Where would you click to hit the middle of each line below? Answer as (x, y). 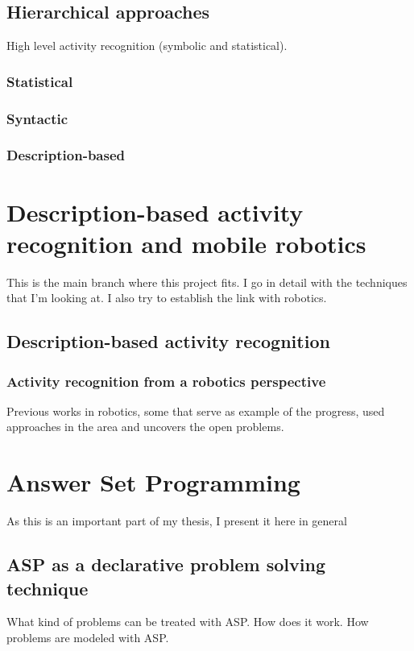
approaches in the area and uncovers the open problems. (145, 427)
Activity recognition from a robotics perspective (166, 381)
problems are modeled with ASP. (88, 637)
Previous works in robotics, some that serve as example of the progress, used (196, 411)
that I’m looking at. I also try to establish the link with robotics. (167, 298)
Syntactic (37, 118)
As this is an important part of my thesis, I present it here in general (177, 521)
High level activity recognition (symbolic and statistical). (147, 46)
